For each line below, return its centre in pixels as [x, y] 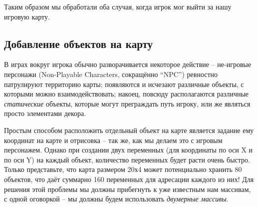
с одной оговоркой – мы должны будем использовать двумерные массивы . [116, 199]
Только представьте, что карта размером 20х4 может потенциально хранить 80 [123, 169]
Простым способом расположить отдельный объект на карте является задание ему [129, 130]
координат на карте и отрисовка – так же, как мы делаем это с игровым [113, 140]
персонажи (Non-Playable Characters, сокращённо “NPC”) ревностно [111, 74]
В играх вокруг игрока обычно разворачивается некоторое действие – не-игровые [128, 64]
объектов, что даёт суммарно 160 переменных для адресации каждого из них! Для [129, 179]
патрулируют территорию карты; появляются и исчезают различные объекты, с [124, 84]
